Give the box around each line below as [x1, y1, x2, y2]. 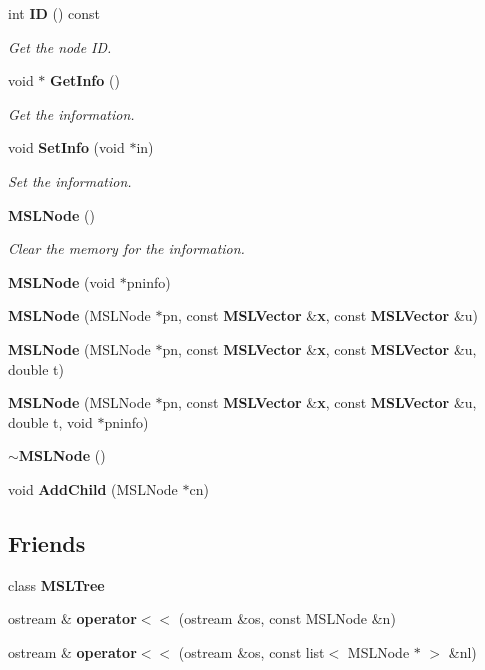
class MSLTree [8, 574, 105, 595]
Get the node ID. [8, 36, 112, 57]
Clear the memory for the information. [8, 238, 245, 259]
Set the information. [8, 170, 132, 191]
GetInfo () [50, 70, 120, 91]
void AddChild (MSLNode [8, 478, 178, 499]
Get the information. [8, 103, 135, 124]
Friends [8, 527, 86, 558]
